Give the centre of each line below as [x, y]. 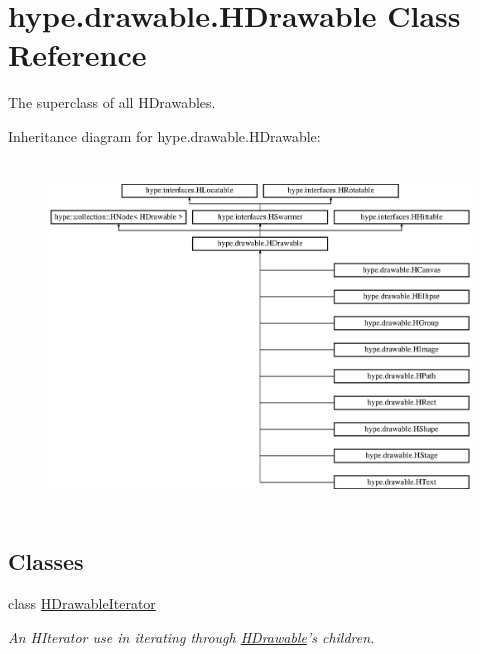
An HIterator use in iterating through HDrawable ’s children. [191, 636]
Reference [77, 54]
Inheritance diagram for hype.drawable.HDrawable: [164, 135]
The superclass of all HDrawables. [112, 102]
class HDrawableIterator [82, 603]
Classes [46, 561]
